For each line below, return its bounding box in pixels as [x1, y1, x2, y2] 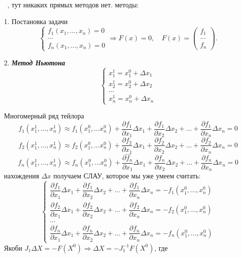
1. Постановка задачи [4, 16, 68, 26]
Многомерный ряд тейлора [4, 111, 84, 120]
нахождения [4, 171, 39, 181]
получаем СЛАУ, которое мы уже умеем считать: [53, 171, 201, 181]
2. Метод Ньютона [4, 57, 66, 67]
